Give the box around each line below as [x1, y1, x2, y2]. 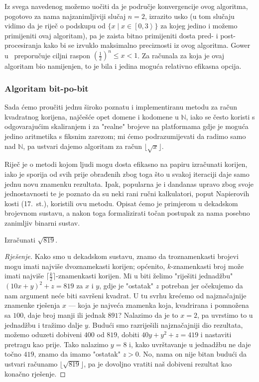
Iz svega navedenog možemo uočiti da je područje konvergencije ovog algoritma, [4, 1, 248, 11]
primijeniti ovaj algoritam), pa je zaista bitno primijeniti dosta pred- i [4, 30, 218, 40]
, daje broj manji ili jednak [23, 309, 106, 320]
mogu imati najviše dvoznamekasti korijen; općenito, [4, 260, 165, 271]
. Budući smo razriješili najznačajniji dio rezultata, [88, 319, 243, 330]
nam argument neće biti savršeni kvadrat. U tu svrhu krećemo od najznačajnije [4, 290, 247, 300]
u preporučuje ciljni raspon [4, 50, 91, 60]
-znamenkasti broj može [171, 260, 244, 271]
